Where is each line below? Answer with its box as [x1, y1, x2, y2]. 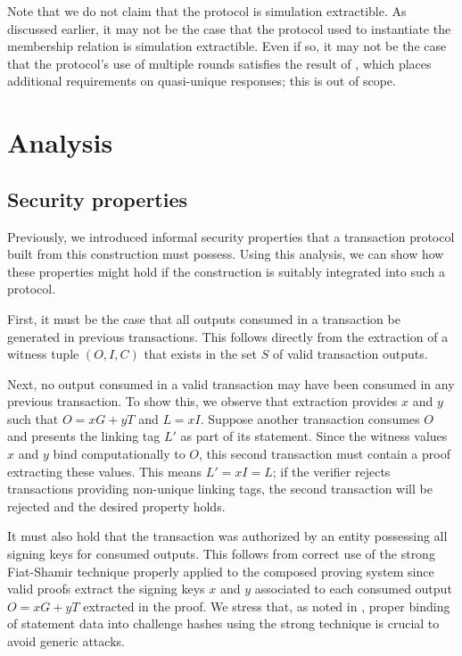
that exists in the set [144, 345, 258, 363]
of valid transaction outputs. [272, 345, 428, 363]
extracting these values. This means [7, 461, 202, 480]
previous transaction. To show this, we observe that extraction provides [7, 392, 398, 411]
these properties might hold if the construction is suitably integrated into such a [7, 262, 446, 280]
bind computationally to [53, 444, 186, 463]
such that [7, 409, 59, 428]
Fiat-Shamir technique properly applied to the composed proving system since [7, 561, 434, 580]
